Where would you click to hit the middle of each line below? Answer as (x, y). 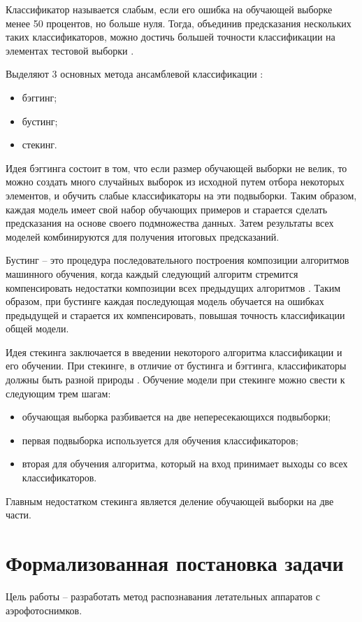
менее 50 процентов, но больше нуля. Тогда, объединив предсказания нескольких (179, 23)
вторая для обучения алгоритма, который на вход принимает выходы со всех (185, 464)
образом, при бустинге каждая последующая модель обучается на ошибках (165, 301)
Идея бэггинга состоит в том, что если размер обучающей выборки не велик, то (176, 168)
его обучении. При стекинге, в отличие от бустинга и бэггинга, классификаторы (176, 366)
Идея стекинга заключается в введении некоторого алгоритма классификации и (174, 352)
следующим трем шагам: (58, 393)
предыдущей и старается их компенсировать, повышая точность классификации (175, 314)
